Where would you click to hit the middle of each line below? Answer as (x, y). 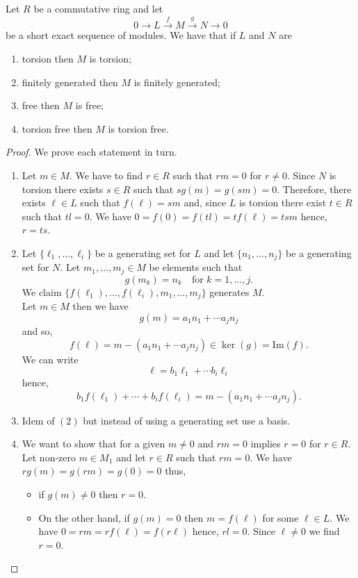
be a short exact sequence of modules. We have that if (121, 35)
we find (324, 531)
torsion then (48, 58)
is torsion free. (138, 128)
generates (229, 291)
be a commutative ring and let (98, 8)
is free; (89, 105)
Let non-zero (49, 457)
